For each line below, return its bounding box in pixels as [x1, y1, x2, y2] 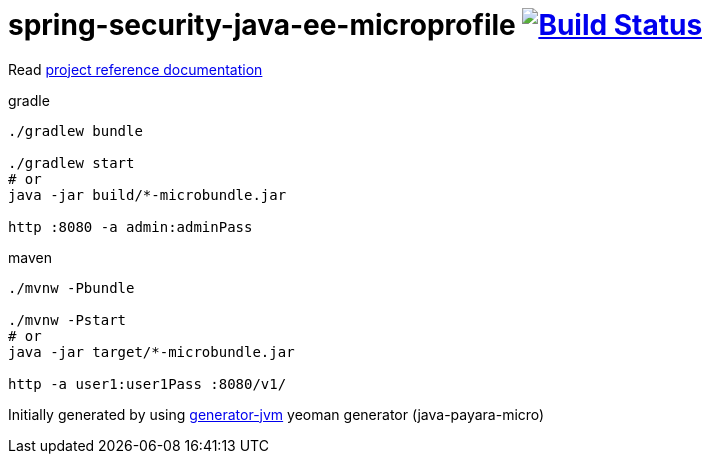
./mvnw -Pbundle [8, 279, 135, 296]
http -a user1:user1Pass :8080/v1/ [8, 375, 287, 392]
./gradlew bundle [8, 122, 143, 139]
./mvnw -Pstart [8, 311, 127, 328]
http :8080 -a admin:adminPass [8, 218, 253, 235]
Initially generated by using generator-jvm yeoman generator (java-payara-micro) [8, 405, 545, 423]
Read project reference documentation [8, 60, 263, 78]
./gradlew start [8, 154, 135, 171]
